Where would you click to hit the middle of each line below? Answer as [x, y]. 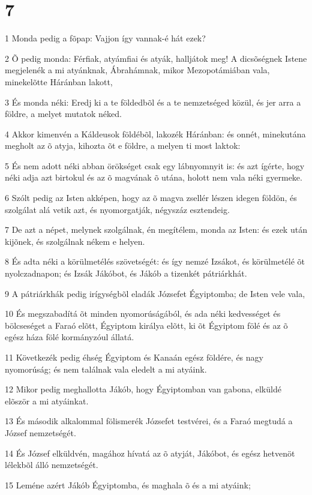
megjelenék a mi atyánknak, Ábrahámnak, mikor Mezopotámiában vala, [137, 70]
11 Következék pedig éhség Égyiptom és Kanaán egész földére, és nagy [134, 357]
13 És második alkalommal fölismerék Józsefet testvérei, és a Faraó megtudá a [149, 421]
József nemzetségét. [40, 432]
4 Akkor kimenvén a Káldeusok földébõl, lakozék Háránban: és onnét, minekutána [155, 133]
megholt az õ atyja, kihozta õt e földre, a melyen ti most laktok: [123, 145]
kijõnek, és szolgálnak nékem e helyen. [75, 241]
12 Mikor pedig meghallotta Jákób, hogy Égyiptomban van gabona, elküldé [143, 389]
